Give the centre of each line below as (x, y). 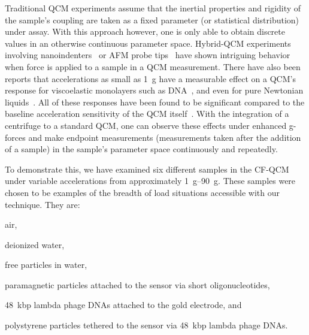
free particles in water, (46, 265)
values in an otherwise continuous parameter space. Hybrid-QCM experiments (148, 43)
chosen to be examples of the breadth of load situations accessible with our (143, 192)
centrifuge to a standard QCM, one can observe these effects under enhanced (146, 125)
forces (15, 137)
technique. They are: (43, 204)
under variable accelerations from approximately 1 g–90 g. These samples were (150, 181)
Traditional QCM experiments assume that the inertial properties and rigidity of (153, 8)
